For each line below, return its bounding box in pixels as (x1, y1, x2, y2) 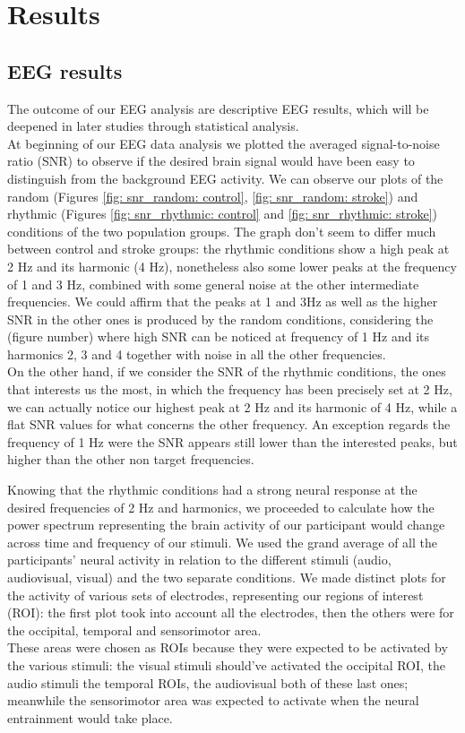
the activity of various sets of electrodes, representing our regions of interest (7, 585, 424, 604)
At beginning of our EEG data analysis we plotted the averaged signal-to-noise (7, 134, 440, 152)
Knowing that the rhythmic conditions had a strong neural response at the (7, 480, 418, 499)
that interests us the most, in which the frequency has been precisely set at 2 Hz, (7, 380, 452, 399)
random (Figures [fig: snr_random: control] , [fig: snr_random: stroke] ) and (7, 186, 418, 205)
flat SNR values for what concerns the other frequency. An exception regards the (7, 415, 451, 434)
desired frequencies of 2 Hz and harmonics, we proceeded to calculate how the (7, 497, 435, 516)
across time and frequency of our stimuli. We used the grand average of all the (7, 532, 437, 551)
